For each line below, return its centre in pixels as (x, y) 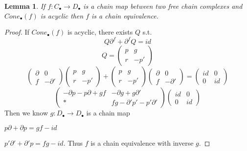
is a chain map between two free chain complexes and (163, 6)
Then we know (26, 113)
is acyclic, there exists (100, 32)
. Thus (73, 142)
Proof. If (17, 32)
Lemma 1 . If (25, 6)
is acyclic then (62, 15)
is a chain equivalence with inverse (142, 142)
